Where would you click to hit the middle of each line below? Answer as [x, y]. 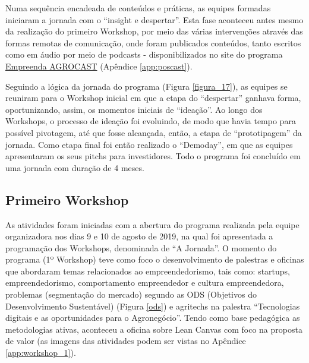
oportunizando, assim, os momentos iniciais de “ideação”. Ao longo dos [134, 109]
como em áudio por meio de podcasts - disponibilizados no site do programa [144, 54]
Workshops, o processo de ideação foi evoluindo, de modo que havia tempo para [151, 121]
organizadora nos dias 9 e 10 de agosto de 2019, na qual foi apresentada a [139, 236]
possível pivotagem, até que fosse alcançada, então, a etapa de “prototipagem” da [154, 132]
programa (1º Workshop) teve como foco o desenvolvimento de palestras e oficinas [155, 259]
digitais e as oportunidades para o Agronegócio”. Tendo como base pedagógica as [153, 318]
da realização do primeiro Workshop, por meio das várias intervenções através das [154, 31]
